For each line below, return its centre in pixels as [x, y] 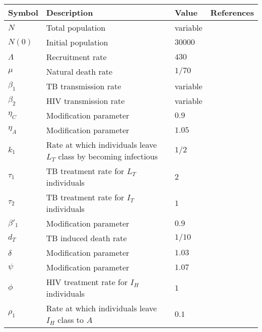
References [232, 12]
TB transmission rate [84, 86]
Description [70, 12]
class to [71, 320]
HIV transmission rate [85, 101]
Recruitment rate [76, 57]
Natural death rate [79, 71]
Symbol [23, 12]
